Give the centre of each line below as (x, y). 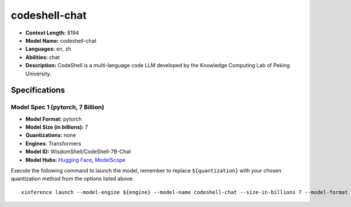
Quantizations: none (51, 135)
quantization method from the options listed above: (72, 179)
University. (39, 74)
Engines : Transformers (53, 143)
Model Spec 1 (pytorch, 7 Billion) (58, 107)
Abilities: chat (43, 57)
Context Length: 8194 (52, 33)
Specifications (38, 90)
